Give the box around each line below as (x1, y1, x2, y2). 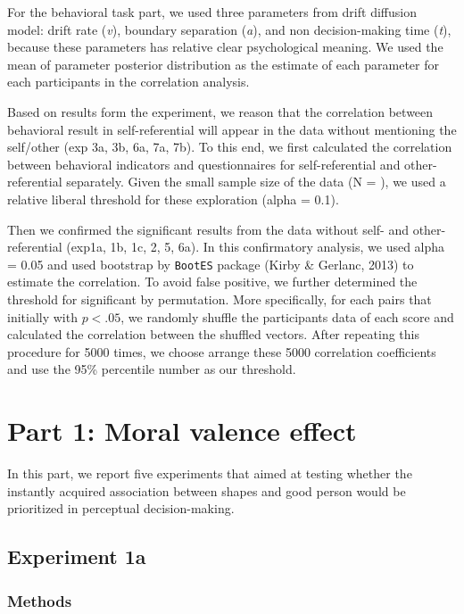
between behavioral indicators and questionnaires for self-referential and (7, 154, 401, 173)
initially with (7, 307, 78, 326)
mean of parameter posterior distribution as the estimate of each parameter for (7, 54, 439, 73)
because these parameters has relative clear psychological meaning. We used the (7, 37, 443, 56)
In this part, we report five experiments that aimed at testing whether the (7, 464, 412, 483)
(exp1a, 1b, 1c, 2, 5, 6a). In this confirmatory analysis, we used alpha (66, 237, 445, 256)
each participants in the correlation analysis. (7, 72, 250, 91)
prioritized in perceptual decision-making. (7, 499, 235, 518)
